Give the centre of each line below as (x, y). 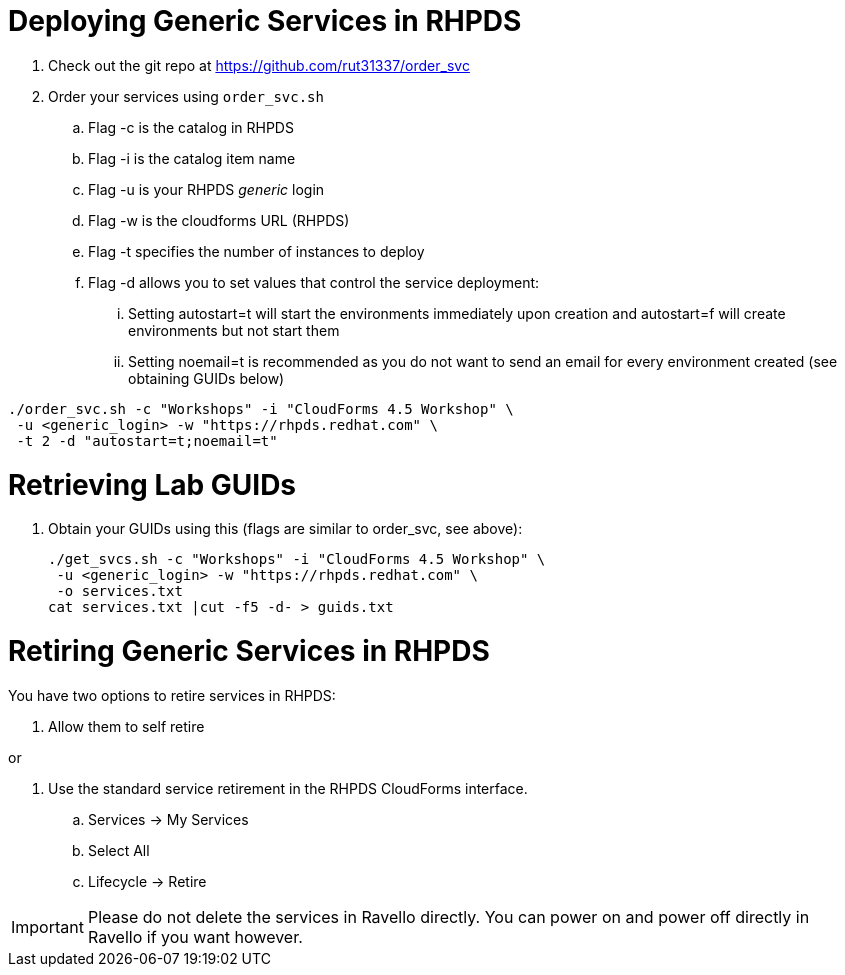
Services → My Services (168, 819)
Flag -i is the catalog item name (192, 158)
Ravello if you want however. (195, 936)
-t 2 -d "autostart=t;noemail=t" (147, 440)
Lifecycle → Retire (147, 881)
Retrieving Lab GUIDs (152, 484)
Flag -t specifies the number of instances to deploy (256, 251)
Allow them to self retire (126, 726)
